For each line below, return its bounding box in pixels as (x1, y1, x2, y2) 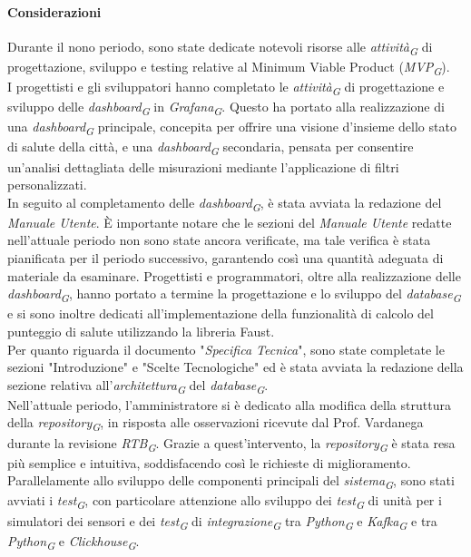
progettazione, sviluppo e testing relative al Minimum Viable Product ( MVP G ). (7, 56, 450, 78)
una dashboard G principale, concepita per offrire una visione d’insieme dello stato (7, 117, 456, 139)
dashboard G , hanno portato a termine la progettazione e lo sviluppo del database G (7, 284, 461, 306)
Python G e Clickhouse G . (7, 531, 140, 552)
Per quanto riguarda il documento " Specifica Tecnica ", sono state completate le (7, 339, 445, 358)
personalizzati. (7, 175, 87, 194)
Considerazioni (7, 2, 102, 21)
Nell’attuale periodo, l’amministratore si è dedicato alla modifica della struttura (7, 395, 451, 414)
